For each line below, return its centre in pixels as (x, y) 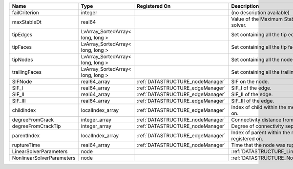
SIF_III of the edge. (253, 101)
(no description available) (261, 12)
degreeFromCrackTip (36, 126)
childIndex (24, 110)
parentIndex (26, 136)
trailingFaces (27, 72)
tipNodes (22, 60)
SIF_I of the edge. (251, 88)
